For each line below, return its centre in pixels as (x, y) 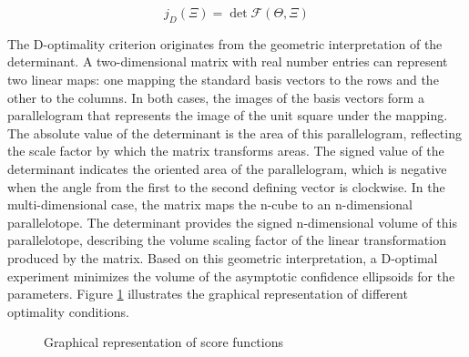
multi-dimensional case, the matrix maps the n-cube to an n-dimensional (210, 204)
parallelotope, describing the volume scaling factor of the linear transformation (227, 240)
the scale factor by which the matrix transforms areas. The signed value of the (226, 151)
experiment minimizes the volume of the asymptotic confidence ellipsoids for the (231, 275)
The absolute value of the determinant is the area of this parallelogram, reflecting (234, 133)
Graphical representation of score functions (164, 342)
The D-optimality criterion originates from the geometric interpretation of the (225, 43)
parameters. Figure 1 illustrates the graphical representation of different (208, 294)
